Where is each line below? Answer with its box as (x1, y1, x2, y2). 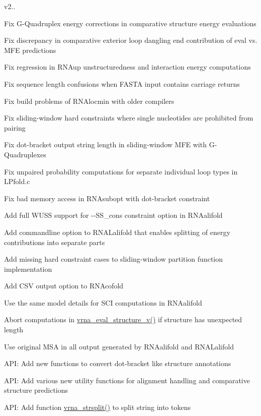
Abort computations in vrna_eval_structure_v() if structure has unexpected (4, 314, 242, 325)
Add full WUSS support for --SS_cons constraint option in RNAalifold (4, 210, 223, 220)
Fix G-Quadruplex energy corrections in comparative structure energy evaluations (4, 18, 256, 28)
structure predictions (4, 385, 68, 395)
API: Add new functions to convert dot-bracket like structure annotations (4, 358, 231, 369)
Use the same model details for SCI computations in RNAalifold (4, 297, 202, 308)
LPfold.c (4, 176, 30, 187)
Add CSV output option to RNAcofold (4, 280, 124, 291)
